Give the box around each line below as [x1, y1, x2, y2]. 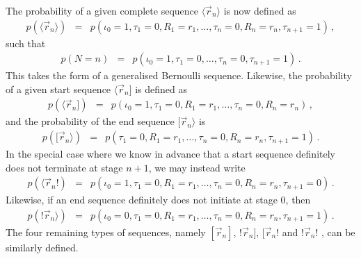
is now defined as [223, 3, 296, 17]
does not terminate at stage [6, 160, 123, 174]
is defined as [135, 81, 188, 96]
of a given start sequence [6, 81, 111, 96]
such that [6, 35, 46, 50]
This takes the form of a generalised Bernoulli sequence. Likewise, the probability [6, 68, 352, 83]
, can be [321, 224, 355, 239]
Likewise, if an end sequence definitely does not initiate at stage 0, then [6, 192, 311, 207]
